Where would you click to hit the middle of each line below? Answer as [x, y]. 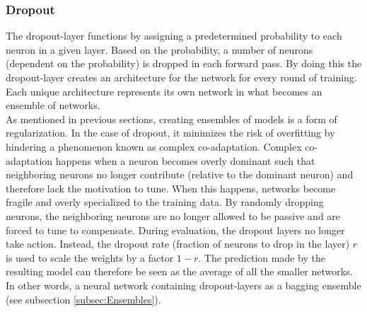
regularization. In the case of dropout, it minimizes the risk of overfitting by [170, 133]
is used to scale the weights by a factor [90, 257]
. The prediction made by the [262, 257]
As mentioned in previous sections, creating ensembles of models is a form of [171, 119]
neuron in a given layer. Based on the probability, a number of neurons [159, 49]
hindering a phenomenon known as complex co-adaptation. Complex [154, 146]
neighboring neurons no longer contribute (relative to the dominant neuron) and [180, 174]
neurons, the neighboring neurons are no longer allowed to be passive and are [173, 215]
